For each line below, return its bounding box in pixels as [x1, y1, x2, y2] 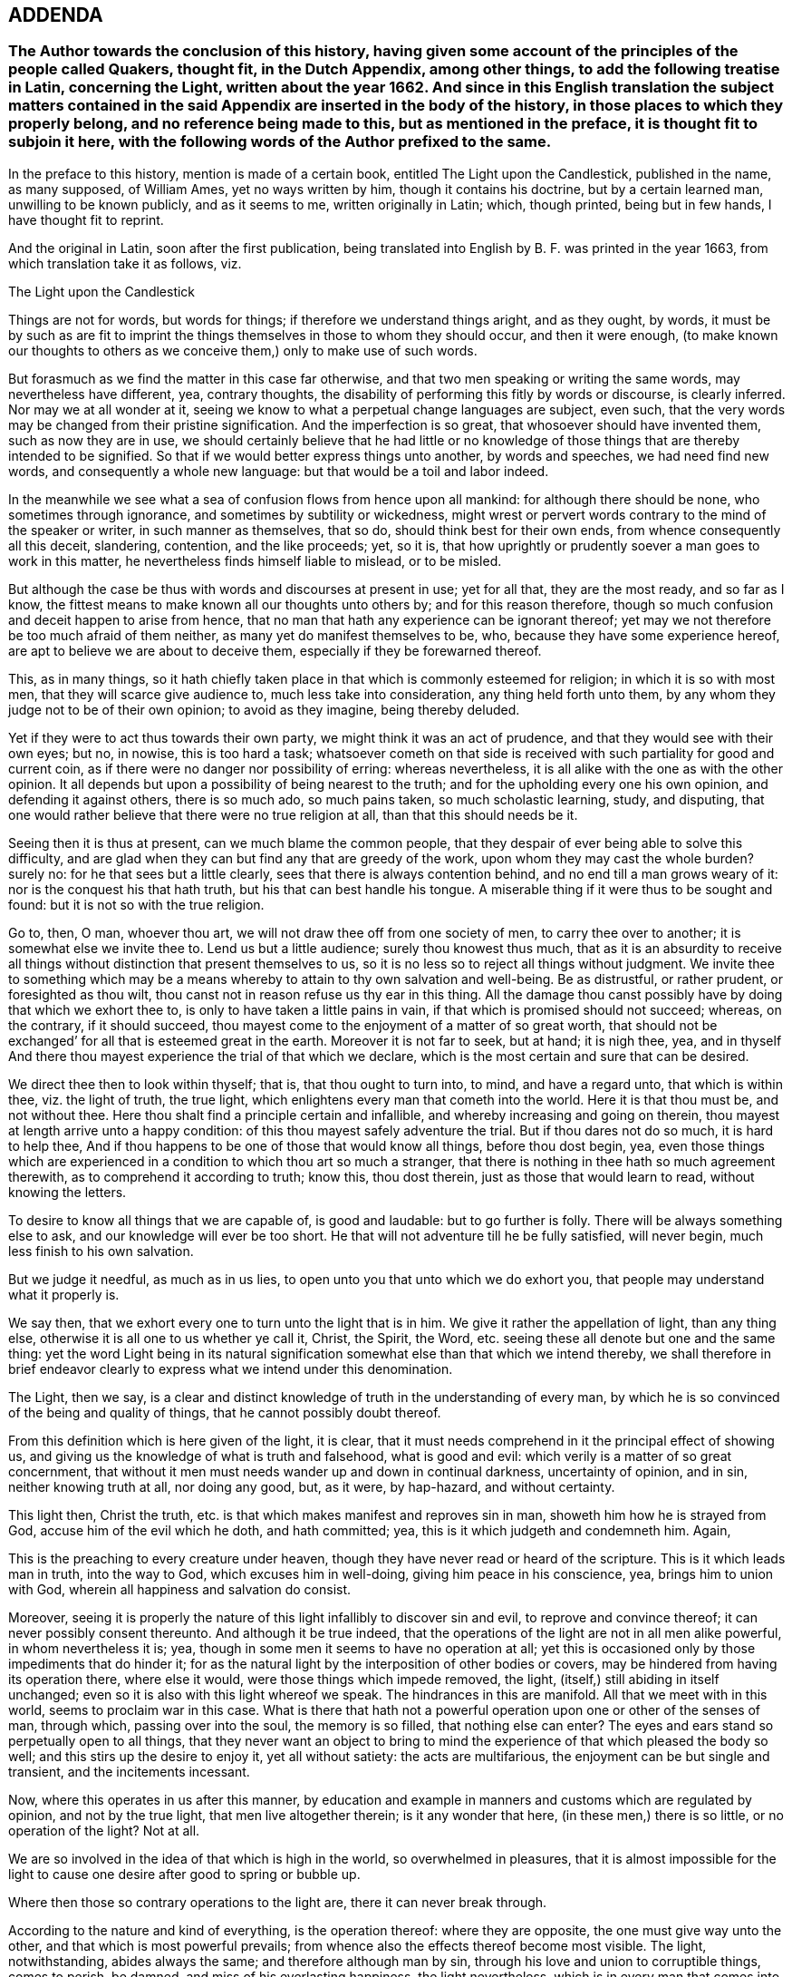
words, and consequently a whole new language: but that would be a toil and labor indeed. [8, 463, 549, 479]
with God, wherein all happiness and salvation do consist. [8, 1581, 352, 1597]
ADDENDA [8, 4, 103, 26]
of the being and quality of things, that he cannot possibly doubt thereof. [8, 1404, 441, 1420]
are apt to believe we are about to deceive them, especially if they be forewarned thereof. [8, 642, 542, 658]
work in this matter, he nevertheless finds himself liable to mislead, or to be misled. [8, 552, 502, 569]
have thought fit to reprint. [8, 211, 164, 228]
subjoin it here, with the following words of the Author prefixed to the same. [8, 132, 552, 151]
